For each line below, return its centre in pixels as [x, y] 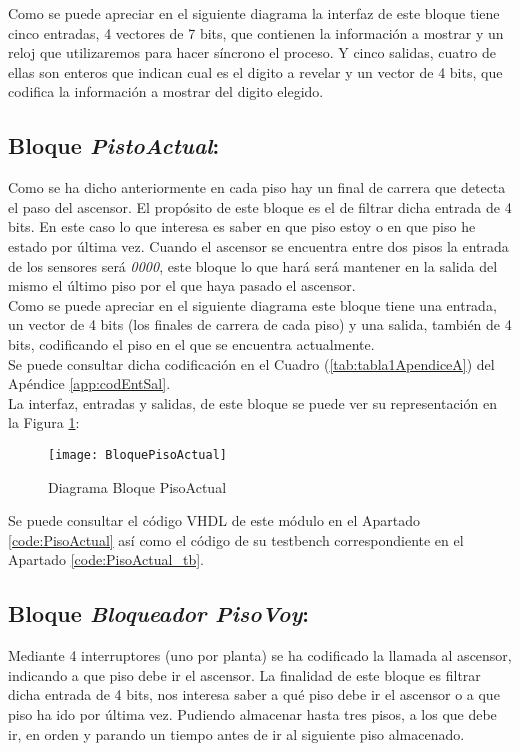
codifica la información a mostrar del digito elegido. [166, 91]
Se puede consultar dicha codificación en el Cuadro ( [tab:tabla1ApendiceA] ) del [251, 363]
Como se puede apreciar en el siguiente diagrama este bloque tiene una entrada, [252, 304]
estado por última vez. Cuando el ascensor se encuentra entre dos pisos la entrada [258, 245]
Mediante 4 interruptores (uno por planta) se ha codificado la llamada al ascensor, [260, 655]
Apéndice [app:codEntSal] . [89, 383]
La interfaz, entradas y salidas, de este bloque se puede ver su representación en [252, 402]
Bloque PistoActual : [114, 145]
